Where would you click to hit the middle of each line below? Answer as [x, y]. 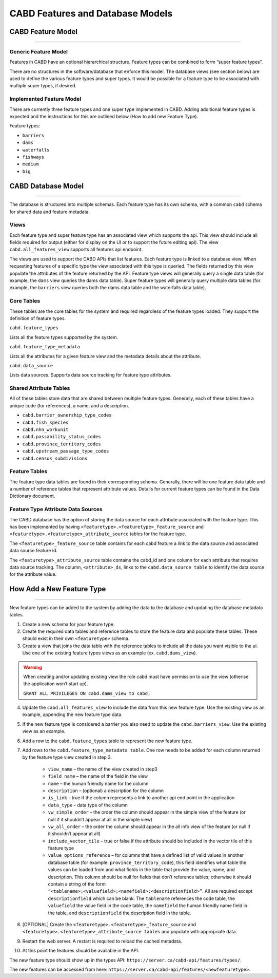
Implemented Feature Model [45, 99]
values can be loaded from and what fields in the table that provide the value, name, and [142, 870]
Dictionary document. [32, 496]
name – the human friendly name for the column [98, 783]
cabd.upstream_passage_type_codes [66, 451]
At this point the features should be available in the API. [81, 951]
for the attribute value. [33, 574]
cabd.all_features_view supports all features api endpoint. [76, 250]
